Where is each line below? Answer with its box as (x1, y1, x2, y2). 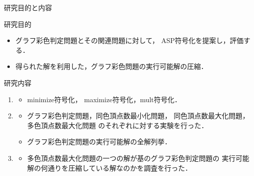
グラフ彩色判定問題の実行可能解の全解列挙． (27, 136, 172, 147)
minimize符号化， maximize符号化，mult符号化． (27, 94, 181, 104)
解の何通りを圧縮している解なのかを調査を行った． (27, 162, 192, 173)
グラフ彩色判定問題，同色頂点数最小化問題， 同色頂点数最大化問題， (27, 110, 250, 121)
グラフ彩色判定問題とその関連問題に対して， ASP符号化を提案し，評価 (15, 35, 244, 45)
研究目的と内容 (4, 2, 52, 12)
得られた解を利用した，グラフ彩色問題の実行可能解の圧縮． (15, 61, 208, 71)
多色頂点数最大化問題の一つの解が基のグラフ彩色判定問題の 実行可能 (27, 153, 250, 163)
